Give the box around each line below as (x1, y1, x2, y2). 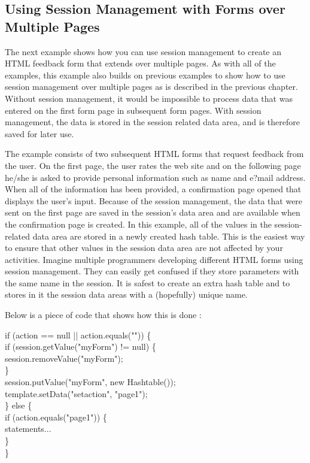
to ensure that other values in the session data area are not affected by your (5, 241, 283, 254)
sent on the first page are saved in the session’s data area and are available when (5, 206, 300, 219)
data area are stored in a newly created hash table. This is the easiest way (32, 229, 305, 242)
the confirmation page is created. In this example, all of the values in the (5, 217, 272, 230)
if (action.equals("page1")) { (5, 410, 107, 423)
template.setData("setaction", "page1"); (5, 387, 148, 400)
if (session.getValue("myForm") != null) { (5, 340, 156, 353)
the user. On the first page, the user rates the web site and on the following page (5, 159, 301, 171)
